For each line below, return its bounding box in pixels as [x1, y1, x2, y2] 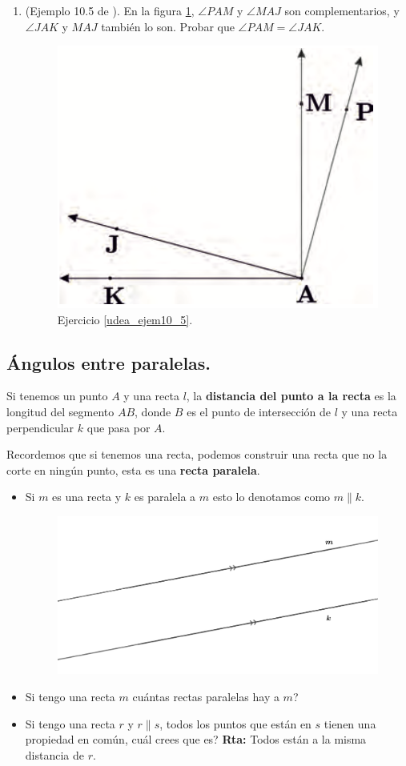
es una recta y [52, 488, 122, 505]
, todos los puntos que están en [159, 715, 312, 732]
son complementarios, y [284, 2, 400, 18]
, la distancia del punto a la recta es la [186, 387, 396, 404]
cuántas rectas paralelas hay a [132, 688, 279, 704]
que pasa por [86, 419, 151, 435]
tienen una [324, 715, 376, 732]
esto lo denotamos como [212, 488, 331, 505]
